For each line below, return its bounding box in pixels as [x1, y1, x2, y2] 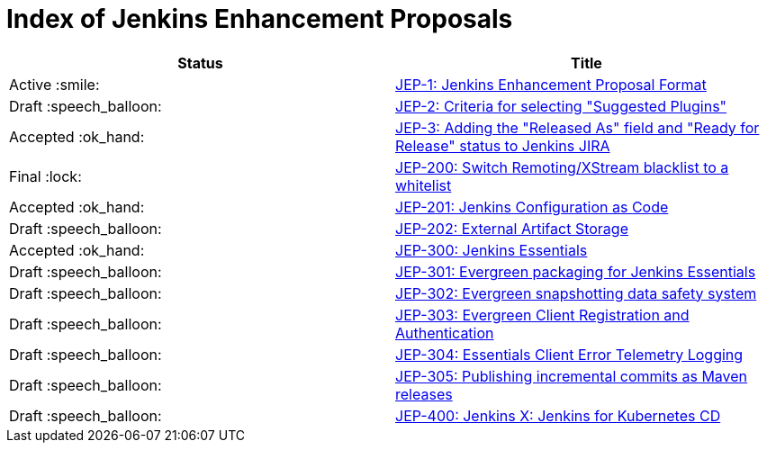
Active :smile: [9, 75, 100, 94]
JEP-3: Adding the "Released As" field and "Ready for [395, 118, 760, 137]
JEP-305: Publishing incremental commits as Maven [395, 366, 748, 385]
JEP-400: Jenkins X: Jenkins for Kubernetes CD [395, 406, 721, 425]
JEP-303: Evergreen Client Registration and [395, 305, 690, 324]
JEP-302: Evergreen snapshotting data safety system [395, 283, 757, 302]
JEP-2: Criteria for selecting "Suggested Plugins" [395, 96, 727, 115]
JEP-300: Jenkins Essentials [395, 240, 588, 259]
